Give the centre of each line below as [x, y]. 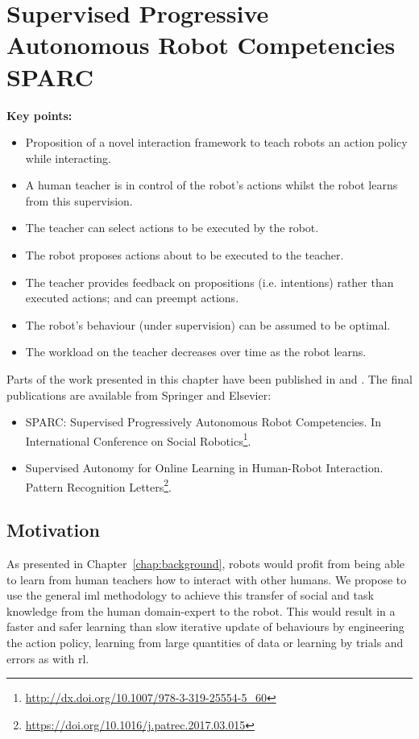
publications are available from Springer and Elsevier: [139, 394]
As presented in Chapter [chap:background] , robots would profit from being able [206, 564]
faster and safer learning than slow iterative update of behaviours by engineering [205, 627]
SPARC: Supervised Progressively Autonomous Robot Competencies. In [203, 422]
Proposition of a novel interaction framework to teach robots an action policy [216, 142]
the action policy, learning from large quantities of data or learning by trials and [205, 643]
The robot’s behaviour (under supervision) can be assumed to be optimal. [208, 324]
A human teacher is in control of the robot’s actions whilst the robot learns [212, 185]
